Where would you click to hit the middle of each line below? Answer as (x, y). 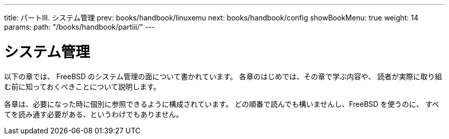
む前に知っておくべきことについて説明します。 (83, 86)
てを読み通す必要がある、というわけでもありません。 (94, 114)
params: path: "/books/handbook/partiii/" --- (80, 27)
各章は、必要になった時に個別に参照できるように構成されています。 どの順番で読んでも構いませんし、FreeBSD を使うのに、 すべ (222, 104)
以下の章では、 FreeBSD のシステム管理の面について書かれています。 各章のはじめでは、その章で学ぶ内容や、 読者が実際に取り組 (223, 76)
